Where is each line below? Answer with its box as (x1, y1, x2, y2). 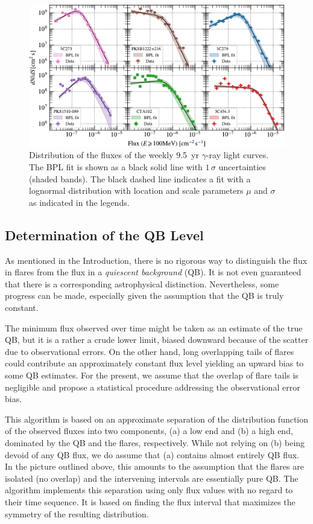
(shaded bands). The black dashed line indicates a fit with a (29, 172, 251, 185)
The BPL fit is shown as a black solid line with (29, 161, 203, 173)
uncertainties (218, 161, 266, 173)
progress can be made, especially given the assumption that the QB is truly (5, 289, 284, 302)
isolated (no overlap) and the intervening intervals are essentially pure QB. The (5, 471, 299, 484)
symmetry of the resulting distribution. (5, 507, 149, 520)
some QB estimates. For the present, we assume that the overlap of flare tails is (5, 368, 299, 381)
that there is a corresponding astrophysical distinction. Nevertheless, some (5, 277, 279, 290)
